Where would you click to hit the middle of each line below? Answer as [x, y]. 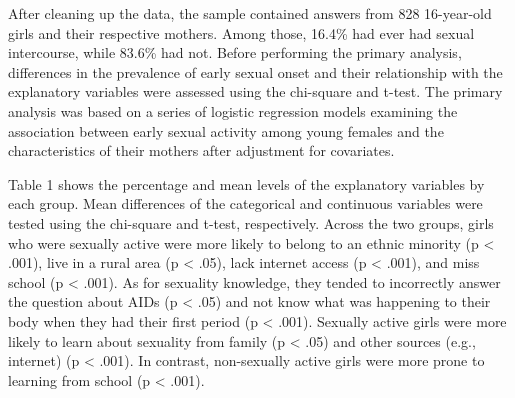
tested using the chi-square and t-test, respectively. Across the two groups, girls [251, 222]
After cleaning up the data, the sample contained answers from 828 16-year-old [250, 13]
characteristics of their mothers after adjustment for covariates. [201, 150]
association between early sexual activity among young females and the [226, 130]
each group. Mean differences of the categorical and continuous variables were [245, 203]
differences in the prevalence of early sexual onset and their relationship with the [255, 71]
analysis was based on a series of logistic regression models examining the [233, 110]
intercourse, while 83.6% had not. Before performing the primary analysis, [235, 52]
